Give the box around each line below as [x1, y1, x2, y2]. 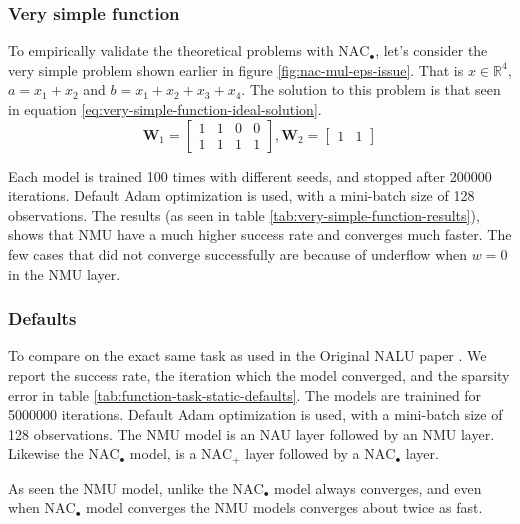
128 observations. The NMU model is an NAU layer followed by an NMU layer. [8, 423, 495, 444]
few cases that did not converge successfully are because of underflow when [8, 243, 468, 264]
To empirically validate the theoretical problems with [8, 40, 334, 61]
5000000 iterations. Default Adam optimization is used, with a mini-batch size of [8, 404, 503, 425]
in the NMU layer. [8, 263, 121, 284]
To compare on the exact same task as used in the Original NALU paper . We [8, 345, 487, 366]
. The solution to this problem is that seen [241, 79, 501, 100]
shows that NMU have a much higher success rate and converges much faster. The [8, 224, 512, 245]
